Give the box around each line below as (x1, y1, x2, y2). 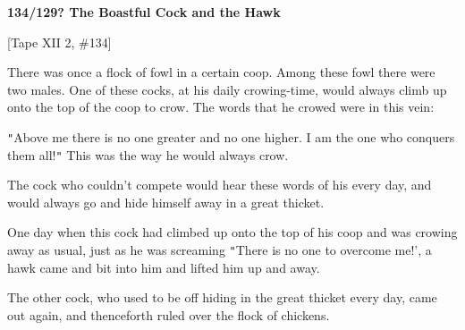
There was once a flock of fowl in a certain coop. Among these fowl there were (7, 63, 435, 81)
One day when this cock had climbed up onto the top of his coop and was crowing (7, 223, 458, 241)
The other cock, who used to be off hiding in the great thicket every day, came (7, 288, 437, 307)
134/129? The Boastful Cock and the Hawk (7, 3, 281, 21)
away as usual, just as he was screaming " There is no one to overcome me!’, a (7, 241, 432, 259)
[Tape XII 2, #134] (7, 32, 112, 51)
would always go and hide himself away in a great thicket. (7, 192, 325, 211)
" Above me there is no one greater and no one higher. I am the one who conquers (7, 127, 455, 146)
